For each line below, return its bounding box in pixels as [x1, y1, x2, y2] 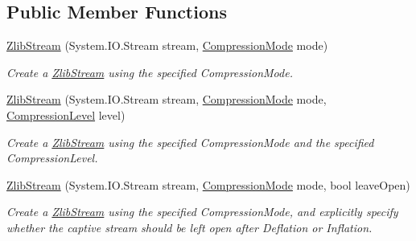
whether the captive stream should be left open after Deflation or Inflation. [6, 219, 373, 235]
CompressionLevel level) [6, 106, 126, 123]
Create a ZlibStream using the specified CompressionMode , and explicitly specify [6, 203, 398, 220]
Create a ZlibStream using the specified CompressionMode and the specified [6, 133, 374, 150]
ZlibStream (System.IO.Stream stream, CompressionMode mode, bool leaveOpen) [6, 176, 410, 193]
